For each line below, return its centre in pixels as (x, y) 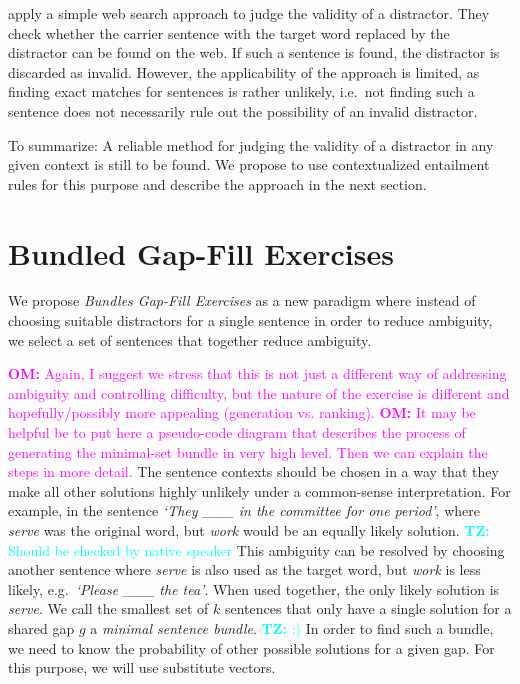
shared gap (41, 627)
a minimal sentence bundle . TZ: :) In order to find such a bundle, (292, 627)
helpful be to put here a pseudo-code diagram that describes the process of (237, 432)
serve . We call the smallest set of (108, 608)
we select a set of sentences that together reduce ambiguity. (190, 339)
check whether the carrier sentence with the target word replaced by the (229, 32)
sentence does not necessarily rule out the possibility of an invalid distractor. (243, 110)
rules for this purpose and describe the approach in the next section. (217, 183)
